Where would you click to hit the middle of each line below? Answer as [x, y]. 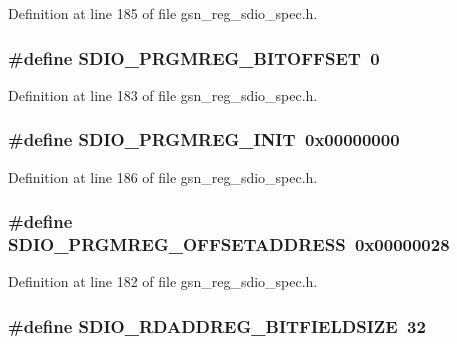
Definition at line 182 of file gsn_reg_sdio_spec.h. [163, 281]
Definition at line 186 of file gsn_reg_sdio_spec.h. [163, 176]
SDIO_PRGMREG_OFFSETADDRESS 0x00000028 [229, 244]
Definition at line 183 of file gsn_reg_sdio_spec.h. [163, 94]
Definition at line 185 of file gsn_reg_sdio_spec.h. [163, 13]
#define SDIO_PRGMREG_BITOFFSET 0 [194, 57]
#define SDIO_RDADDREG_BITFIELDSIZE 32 [217, 325]
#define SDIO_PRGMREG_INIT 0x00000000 [204, 139]
